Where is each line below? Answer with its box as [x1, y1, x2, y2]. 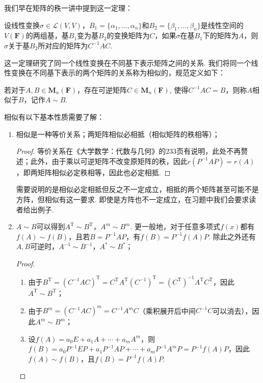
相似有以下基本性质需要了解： [4, 111, 104, 122]
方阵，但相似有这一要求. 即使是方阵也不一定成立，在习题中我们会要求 [16, 194, 249, 204]
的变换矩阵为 [107, 30, 150, 41]
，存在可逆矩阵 [77, 84, 127, 95]
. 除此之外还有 [208, 231, 256, 241]
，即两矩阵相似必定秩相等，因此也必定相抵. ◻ [16, 167, 171, 177]
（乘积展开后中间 [138, 305, 196, 316]
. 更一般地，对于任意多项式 [130, 221, 221, 232]
